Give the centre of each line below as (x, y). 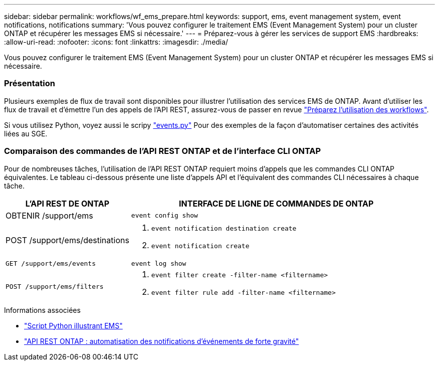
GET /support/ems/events (51, 263)
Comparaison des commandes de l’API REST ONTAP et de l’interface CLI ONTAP (163, 151)
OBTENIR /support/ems (49, 215)
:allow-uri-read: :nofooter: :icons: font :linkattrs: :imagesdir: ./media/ (116, 42)
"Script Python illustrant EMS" (73, 325)
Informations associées (42, 310)
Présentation (30, 83)
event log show (159, 263)
